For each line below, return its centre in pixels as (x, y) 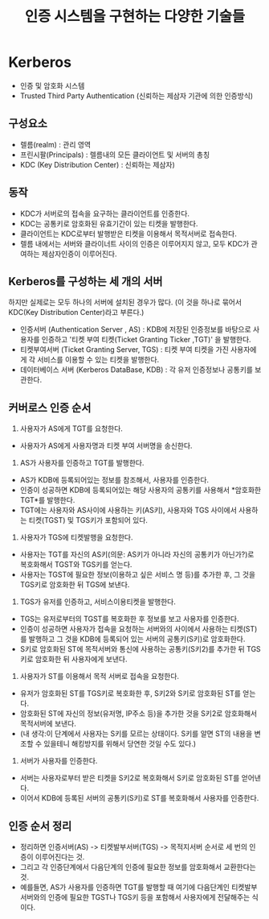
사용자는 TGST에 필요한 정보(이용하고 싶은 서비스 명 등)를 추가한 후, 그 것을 (137, 575)
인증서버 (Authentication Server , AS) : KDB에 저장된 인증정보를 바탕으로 (135, 329)
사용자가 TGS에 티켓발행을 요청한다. (77, 537)
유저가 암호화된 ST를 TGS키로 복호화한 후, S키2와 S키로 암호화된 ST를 (130, 693)
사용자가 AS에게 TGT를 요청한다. (71, 428)
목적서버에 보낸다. (48, 724)
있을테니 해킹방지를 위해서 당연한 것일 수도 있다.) (120, 744)
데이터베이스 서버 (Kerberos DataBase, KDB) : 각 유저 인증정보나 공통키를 (136, 370)
